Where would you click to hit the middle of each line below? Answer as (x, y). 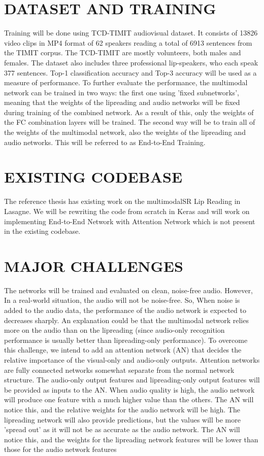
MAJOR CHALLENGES (94, 266)
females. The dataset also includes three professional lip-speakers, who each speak (131, 62)
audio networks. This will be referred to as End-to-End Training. (105, 142)
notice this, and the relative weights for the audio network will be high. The (122, 409)
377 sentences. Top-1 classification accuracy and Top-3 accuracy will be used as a (130, 72)
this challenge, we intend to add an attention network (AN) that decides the (123, 350)
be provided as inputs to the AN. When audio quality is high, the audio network (129, 389)
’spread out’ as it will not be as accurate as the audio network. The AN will (122, 429)
